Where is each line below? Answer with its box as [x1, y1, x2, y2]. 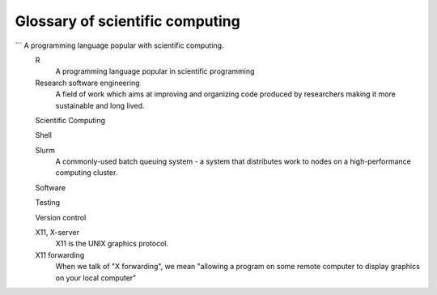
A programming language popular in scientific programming [55, 66, 255, 76]
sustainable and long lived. [55, 100, 145, 110]
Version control [35, 212, 87, 222]
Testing [35, 198, 61, 207]
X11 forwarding [35, 250, 85, 259]
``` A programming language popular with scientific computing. [15, 41, 224, 50]
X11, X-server [35, 228, 80, 237]
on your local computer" [55, 272, 137, 283]
